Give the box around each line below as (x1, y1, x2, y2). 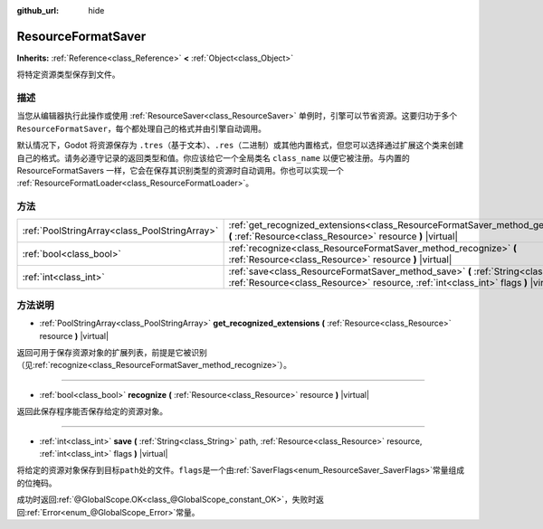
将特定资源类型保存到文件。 (16, 69, 120, 80)
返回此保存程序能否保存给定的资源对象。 (16, 406, 167, 417)
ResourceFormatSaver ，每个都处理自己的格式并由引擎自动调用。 (16, 123, 267, 134)
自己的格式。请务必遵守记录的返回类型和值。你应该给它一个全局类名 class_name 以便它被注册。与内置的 (16, 152, 411, 163)
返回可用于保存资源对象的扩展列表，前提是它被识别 (16, 347, 207, 358)
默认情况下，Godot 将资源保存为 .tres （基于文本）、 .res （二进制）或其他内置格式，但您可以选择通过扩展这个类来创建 (16, 140, 464, 151)
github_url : (16, 5, 59, 15)
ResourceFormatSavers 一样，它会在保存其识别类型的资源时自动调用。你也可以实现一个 (16, 165, 344, 175)
